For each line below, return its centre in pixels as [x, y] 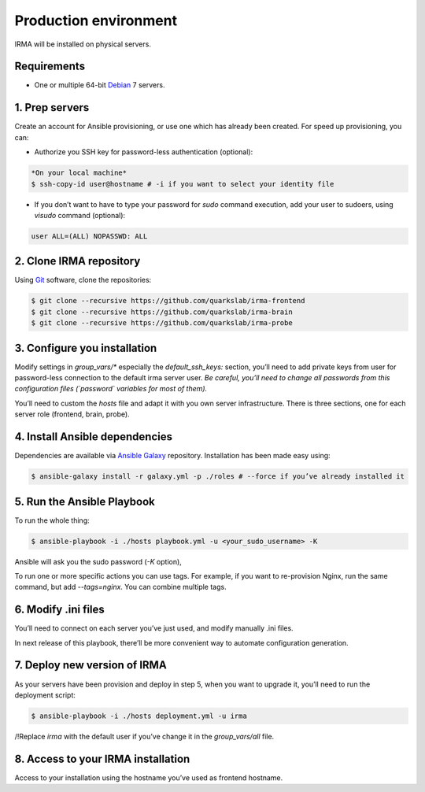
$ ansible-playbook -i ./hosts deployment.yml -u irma [139, 716]
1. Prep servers [52, 107]
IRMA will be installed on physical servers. [83, 44]
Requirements [50, 67]
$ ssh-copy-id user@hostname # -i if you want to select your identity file [183, 184]
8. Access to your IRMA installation [102, 759]
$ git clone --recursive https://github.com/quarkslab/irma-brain [162, 312]
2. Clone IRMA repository [78, 261]
